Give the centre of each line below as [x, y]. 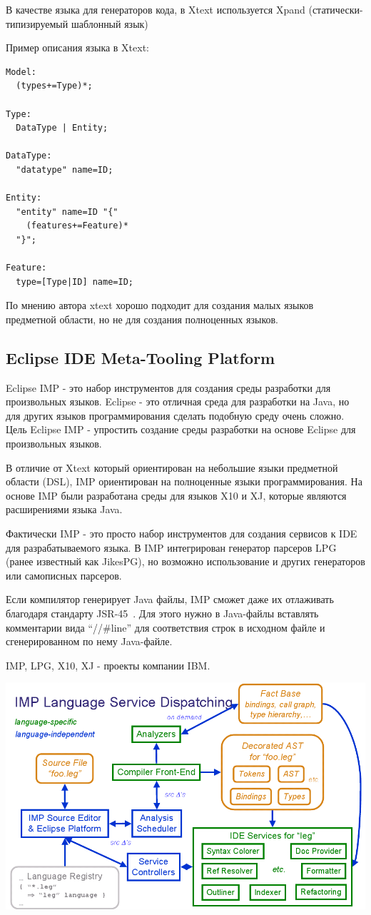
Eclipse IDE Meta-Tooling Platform [141, 357]
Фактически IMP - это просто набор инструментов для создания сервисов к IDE [182, 534]
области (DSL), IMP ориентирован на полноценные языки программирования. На [184, 481]
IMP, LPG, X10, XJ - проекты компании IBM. [108, 665]
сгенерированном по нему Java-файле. [89, 641]
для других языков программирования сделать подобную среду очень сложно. [175, 415]
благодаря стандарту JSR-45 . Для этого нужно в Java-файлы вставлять [162, 613]
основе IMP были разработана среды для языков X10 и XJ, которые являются [176, 495]
